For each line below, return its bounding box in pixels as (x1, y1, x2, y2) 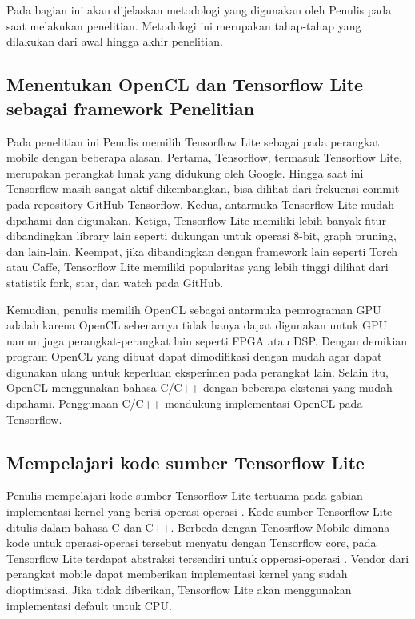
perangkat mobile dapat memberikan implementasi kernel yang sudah (6, 565, 348, 582)
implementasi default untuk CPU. (6, 597, 172, 613)
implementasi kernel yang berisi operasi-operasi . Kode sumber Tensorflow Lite (6, 503, 393, 520)
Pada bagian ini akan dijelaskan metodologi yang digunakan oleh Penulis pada (6, 2, 392, 18)
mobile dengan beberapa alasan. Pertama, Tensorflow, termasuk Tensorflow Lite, (6, 149, 402, 166)
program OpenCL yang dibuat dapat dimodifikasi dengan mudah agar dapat (6, 348, 382, 365)
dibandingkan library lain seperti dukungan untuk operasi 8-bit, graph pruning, (6, 227, 397, 244)
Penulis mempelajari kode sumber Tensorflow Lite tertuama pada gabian (6, 487, 363, 504)
